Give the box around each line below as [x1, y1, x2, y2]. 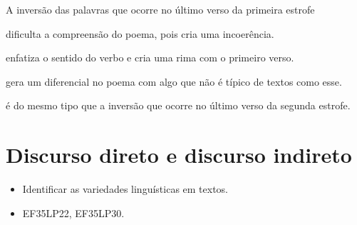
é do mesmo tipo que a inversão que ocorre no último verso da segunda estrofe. [6, 98, 351, 113]
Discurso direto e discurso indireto [6, 140, 352, 169]
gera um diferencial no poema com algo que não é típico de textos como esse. [6, 74, 342, 89]
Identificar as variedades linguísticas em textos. [22, 181, 229, 196]
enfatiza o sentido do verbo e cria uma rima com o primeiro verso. [6, 50, 294, 65]
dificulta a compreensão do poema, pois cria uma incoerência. [6, 26, 274, 41]
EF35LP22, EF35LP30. [22, 205, 125, 220]
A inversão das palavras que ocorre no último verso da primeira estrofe [6, 2, 315, 16]
